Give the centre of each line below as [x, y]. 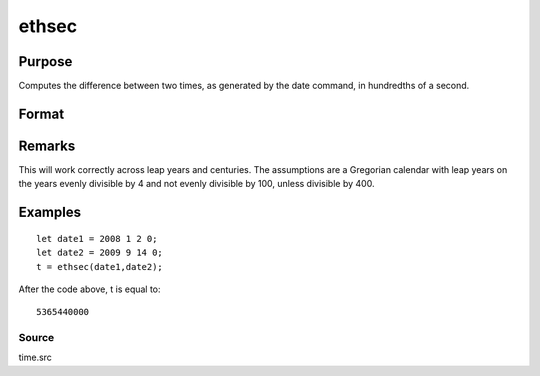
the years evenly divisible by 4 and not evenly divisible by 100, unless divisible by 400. [196, 184]
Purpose [45, 61]
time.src [35, 357]
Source [36, 338]
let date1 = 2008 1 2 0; [97, 238]
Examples [50, 212]
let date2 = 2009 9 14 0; [100, 253]
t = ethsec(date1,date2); [100, 266]
